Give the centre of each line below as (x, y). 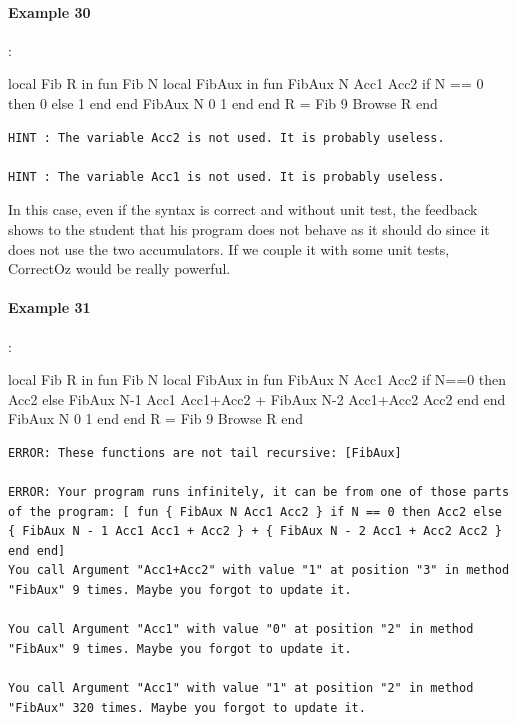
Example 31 (49, 307)
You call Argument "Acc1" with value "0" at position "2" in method (241, 629)
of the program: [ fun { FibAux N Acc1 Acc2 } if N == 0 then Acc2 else (255, 511)
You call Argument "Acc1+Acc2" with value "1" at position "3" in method (259, 570)
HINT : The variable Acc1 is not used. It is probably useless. (226, 176)
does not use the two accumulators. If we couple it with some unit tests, (229, 248)
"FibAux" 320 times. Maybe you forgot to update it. (187, 707)
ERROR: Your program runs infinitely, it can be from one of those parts (259, 492)
